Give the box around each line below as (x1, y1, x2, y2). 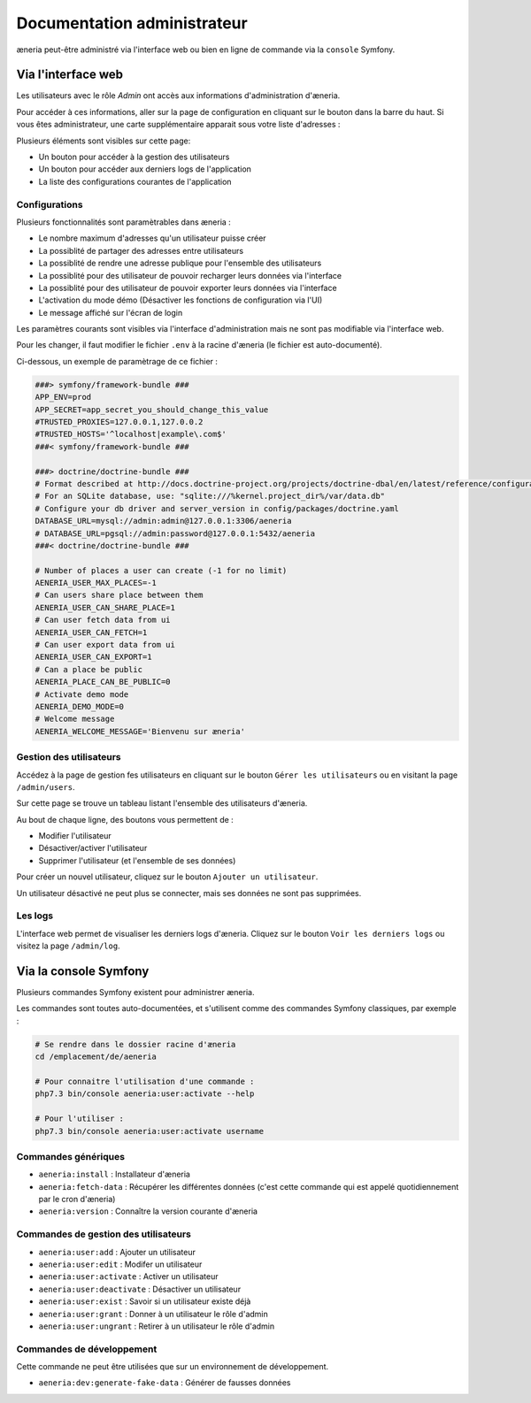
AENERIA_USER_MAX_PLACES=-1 (35, 578, 157, 588)
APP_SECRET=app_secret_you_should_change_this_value (35, 404, 269, 415)
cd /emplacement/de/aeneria (35, 1052, 157, 1062)
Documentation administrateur (16, 13, 248, 33)
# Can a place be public (35, 664, 143, 674)
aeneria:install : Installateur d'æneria (38, 1169, 190, 1180)
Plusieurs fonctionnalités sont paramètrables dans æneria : (16, 217, 232, 227)
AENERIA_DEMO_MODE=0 (35, 701, 124, 711)
